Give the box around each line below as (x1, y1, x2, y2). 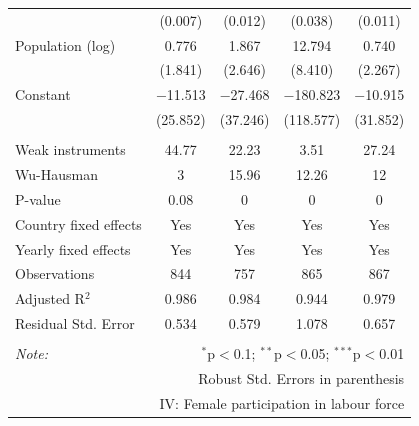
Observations (15, 263, 95, 284)
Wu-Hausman (15, 164, 98, 185)
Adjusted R (15, 288, 85, 309)
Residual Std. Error (15, 313, 135, 334)
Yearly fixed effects (15, 238, 131, 259)
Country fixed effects (15, 213, 142, 234)
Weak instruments (15, 139, 126, 160)
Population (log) (15, 34, 116, 55)
